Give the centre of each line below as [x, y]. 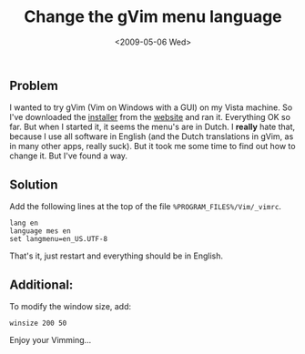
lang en [24, 223]
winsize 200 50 [38, 323]
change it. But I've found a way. [69, 156]
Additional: [41, 284]
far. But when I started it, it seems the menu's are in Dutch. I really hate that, [152, 127]
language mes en [40, 231]
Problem [34, 85]
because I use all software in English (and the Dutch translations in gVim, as [152, 137]
